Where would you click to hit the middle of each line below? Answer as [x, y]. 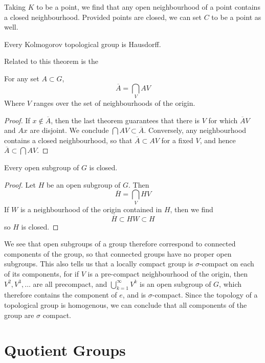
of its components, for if [42, 274]
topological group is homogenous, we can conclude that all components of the [126, 304]
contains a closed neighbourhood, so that [68, 140]
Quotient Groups [65, 350]
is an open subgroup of [175, 283]
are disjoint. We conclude [69, 130]
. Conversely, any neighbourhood [195, 130]
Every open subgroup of [42, 167]
